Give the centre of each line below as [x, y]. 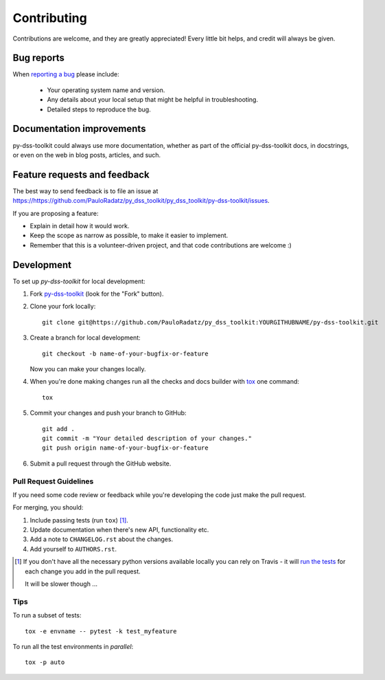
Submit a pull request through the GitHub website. [101, 463]
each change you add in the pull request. [83, 571]
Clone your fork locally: [63, 307]
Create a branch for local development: [85, 338]
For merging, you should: [48, 507]
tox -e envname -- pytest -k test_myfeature [101, 631]
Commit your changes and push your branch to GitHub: [108, 413]
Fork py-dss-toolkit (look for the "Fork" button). [97, 294]
